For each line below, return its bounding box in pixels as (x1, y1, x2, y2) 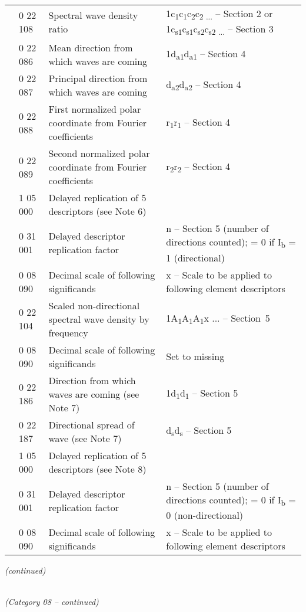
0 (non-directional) (166, 508, 244, 522)
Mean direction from (48, 41, 133, 55)
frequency (48, 325, 88, 339)
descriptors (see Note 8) (48, 462, 147, 476)
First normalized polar (48, 102, 141, 116)
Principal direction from (48, 71, 148, 86)
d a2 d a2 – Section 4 (166, 77, 241, 93)
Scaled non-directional (48, 298, 140, 312)
